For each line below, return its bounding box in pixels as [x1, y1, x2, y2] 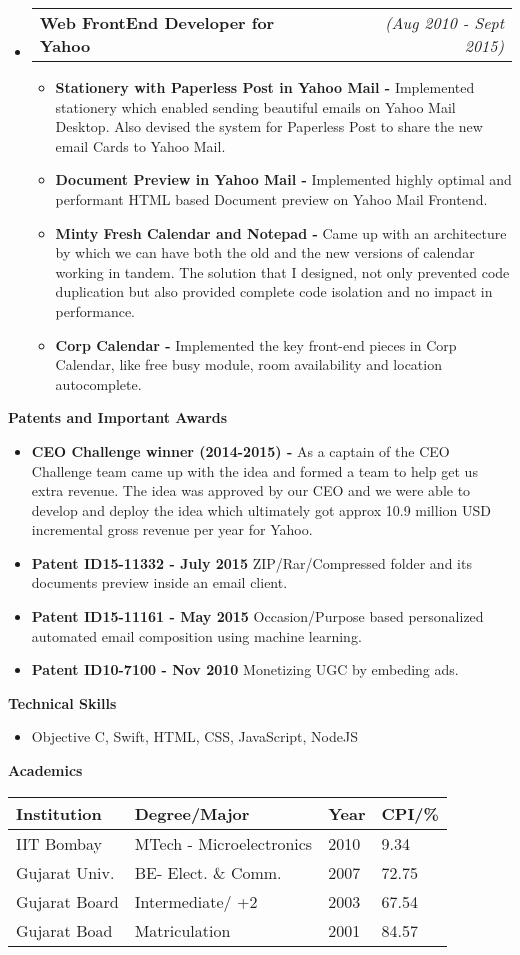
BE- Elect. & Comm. [134, 860, 282, 884]
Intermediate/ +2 [134, 889, 258, 913]
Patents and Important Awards [8, 407, 228, 428]
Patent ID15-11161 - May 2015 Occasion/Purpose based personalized [31, 606, 484, 627]
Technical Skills [8, 692, 117, 713]
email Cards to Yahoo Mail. [55, 135, 226, 156]
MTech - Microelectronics [134, 831, 313, 855]
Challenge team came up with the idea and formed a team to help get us [31, 460, 478, 481]
